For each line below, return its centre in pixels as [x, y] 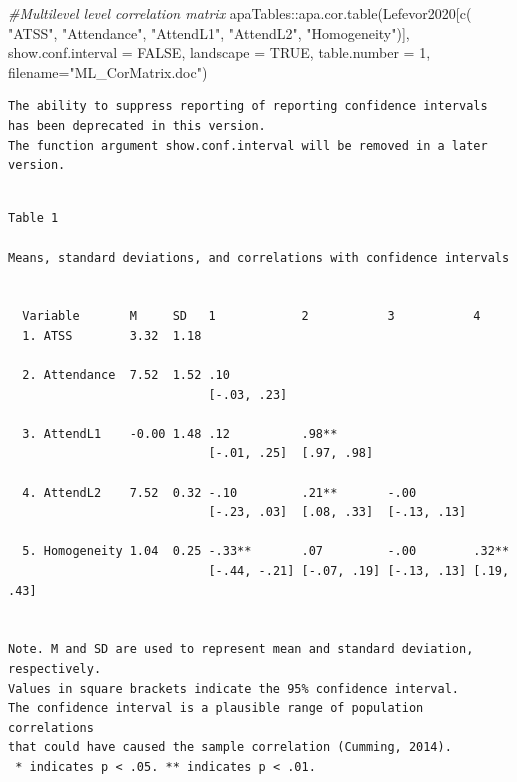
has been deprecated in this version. [137, 125]
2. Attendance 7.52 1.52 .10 [126, 375]
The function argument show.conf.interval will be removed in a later [248, 145]
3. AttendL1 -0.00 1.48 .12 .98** [180, 433]
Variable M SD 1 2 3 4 [251, 316]
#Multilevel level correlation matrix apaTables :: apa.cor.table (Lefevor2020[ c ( [240, 13]
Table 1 [33, 218]
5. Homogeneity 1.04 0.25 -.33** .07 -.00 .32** [266, 551]
